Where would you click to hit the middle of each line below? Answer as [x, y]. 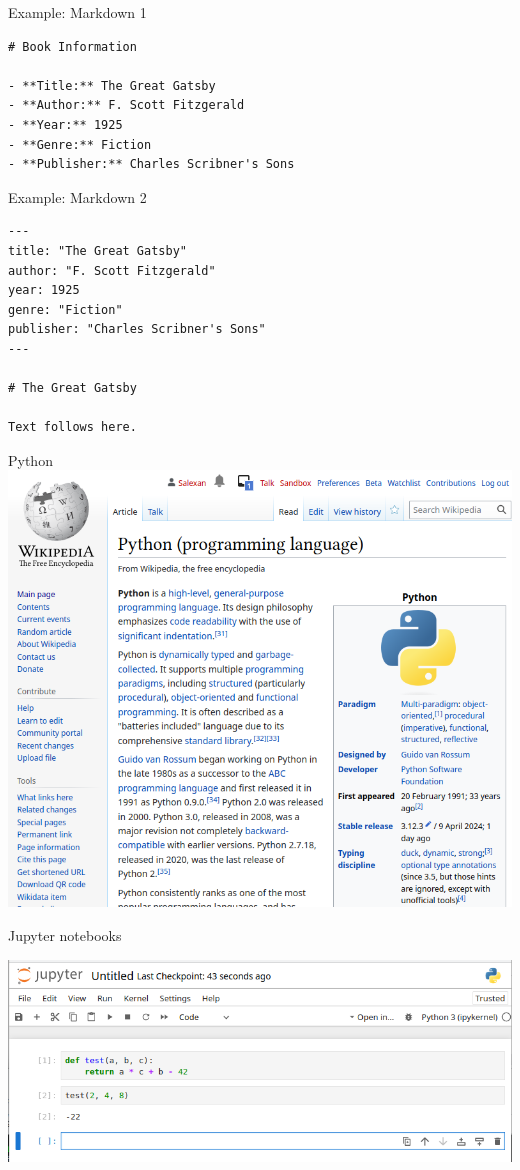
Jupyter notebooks [65, 934]
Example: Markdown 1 [77, 12]
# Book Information [72, 46]
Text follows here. [72, 427]
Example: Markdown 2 [77, 196]
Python [30, 459]
